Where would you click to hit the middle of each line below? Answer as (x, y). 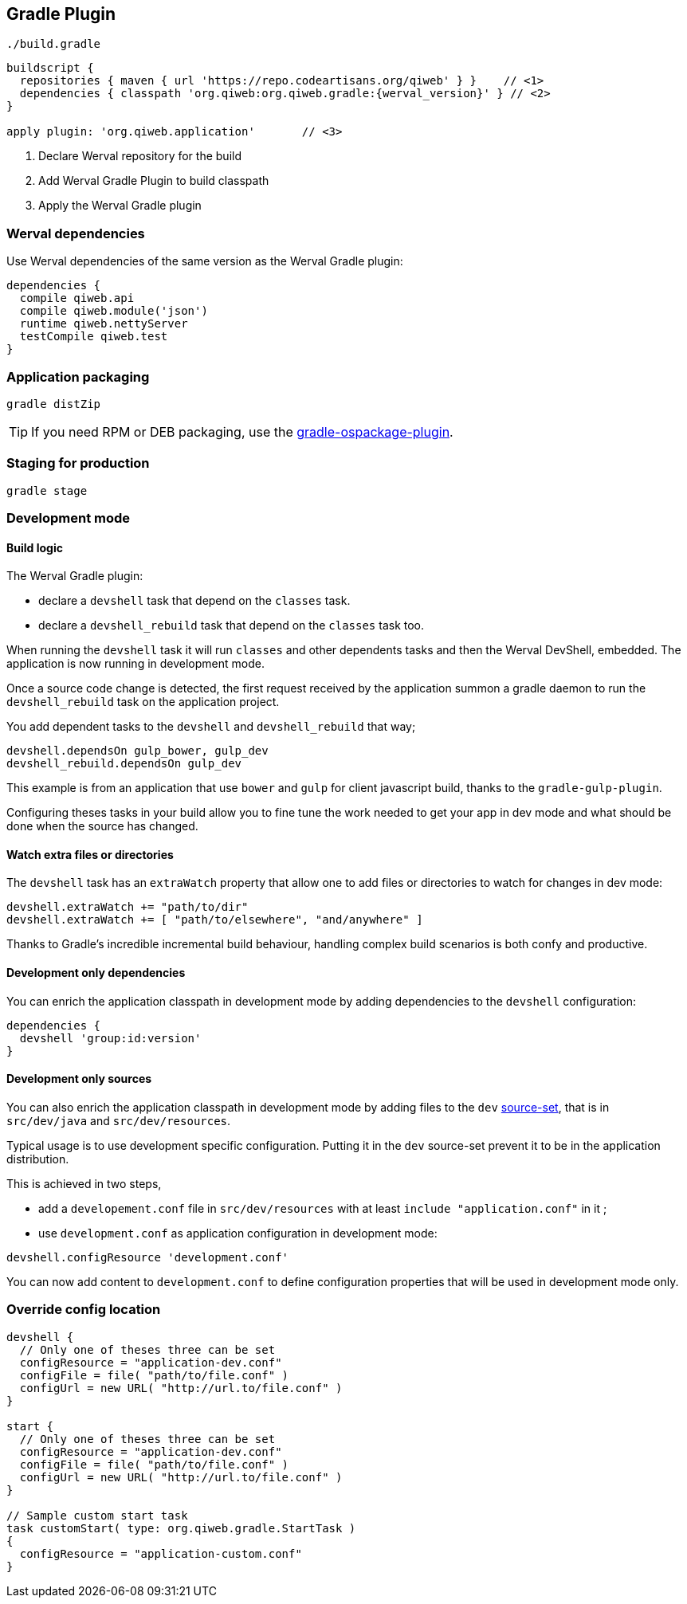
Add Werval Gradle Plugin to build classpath (154, 181)
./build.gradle (54, 44)
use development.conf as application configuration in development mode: (238, 1233)
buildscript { (50, 68)
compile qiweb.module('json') (114, 311)
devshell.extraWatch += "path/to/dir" (128, 907)
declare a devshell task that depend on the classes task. (194, 601)
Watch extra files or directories (90, 854)
